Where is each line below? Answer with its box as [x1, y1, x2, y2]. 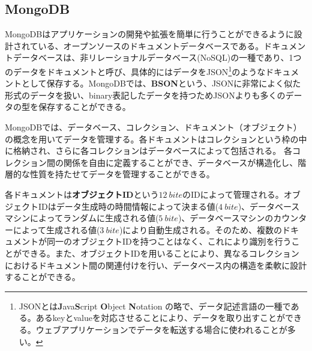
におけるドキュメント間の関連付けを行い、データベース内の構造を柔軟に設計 [5, 258, 307, 271]
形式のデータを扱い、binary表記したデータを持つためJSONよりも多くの [5, 88, 286, 101]
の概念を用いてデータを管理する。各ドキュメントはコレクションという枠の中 [5, 132, 307, 145]
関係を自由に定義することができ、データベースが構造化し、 [63, 156, 298, 168]
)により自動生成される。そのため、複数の [119, 223, 283, 236]
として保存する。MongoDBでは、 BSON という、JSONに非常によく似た [21, 77, 301, 90]
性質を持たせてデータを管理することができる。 [29, 168, 215, 180]
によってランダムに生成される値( [29, 212, 159, 224]
